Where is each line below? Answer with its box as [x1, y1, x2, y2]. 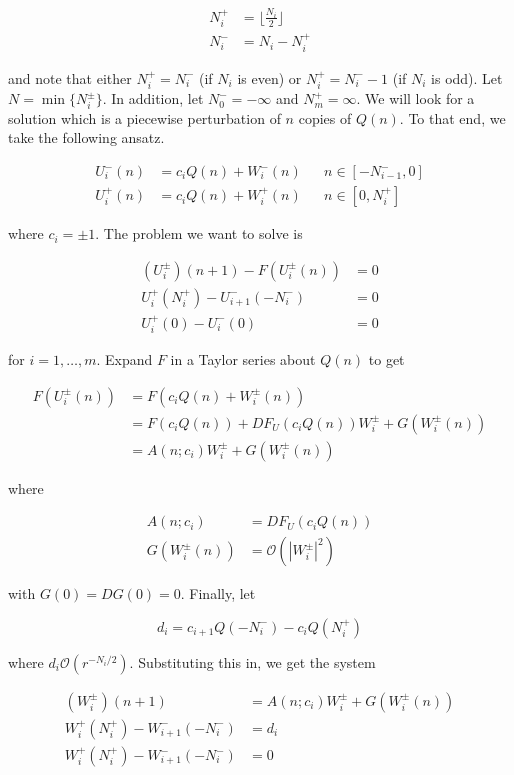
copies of [298, 107, 352, 128]
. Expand [96, 349, 153, 369]
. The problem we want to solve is [95, 223, 303, 244]
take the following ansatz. [8, 127, 165, 148]
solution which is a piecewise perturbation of [8, 107, 281, 128]
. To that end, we [399, 107, 506, 128]
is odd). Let [431, 67, 503, 88]
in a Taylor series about [170, 349, 316, 369]
